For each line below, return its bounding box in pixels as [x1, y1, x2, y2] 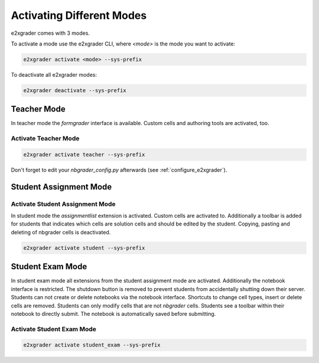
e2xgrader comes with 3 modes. [11, 30, 90, 37]
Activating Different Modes [11, 9, 147, 22]
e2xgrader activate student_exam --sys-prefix [23, 342, 161, 348]
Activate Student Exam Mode [11, 325, 97, 333]
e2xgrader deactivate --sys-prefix [23, 87, 126, 94]
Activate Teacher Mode [11, 135, 80, 143]
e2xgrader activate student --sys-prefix [23, 244, 145, 251]
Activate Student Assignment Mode [11, 200, 116, 208]
